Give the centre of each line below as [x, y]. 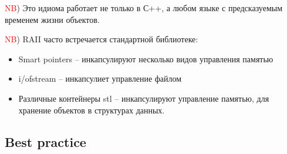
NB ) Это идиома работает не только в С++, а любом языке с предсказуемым [144, 8]
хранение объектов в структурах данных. [92, 110]
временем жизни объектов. [52, 19]
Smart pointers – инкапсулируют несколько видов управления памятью [146, 58]
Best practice [45, 141]
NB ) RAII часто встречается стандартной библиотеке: [102, 39]
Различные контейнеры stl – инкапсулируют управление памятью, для [144, 98]
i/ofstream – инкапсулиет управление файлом [100, 78]
